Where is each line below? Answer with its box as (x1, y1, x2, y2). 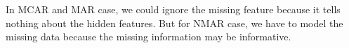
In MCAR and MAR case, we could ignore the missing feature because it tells (6, 2, 341, 16)
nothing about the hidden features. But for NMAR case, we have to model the (6, 15, 343, 30)
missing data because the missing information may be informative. (6, 29, 291, 44)
